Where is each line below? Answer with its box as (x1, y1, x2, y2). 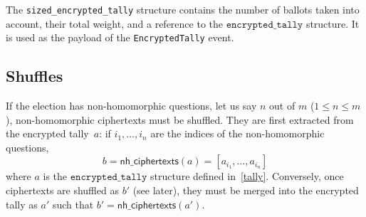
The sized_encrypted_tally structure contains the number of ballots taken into (6, 2, 360, 16)
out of (269, 98, 296, 113)
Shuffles (6, 65, 63, 87)
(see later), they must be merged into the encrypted (132, 183, 359, 198)
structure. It (305, 16, 360, 31)
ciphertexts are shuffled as (6, 183, 119, 198)
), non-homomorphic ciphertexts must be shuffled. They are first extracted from (6, 112, 354, 127)
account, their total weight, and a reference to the (6, 16, 223, 31)
